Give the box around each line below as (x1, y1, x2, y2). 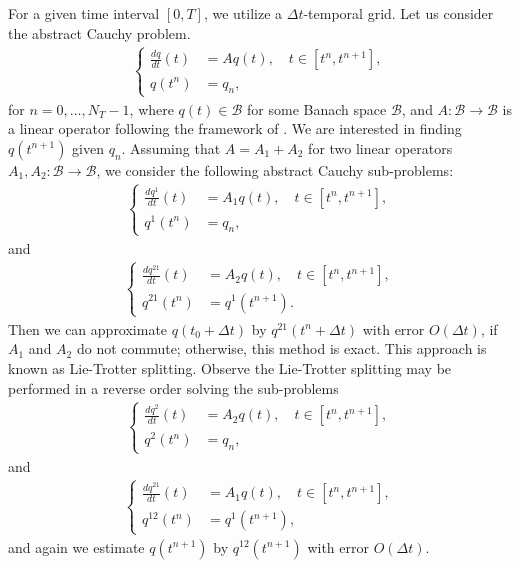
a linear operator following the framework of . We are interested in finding (8, 118, 462, 139)
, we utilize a (203, 3, 283, 23)
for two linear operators (308, 137, 453, 158)
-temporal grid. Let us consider (303, 3, 494, 23)
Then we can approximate (8, 318, 168, 339)
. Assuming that (121, 137, 221, 158)
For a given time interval (8, 3, 160, 23)
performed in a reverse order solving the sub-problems (8, 377, 339, 398)
